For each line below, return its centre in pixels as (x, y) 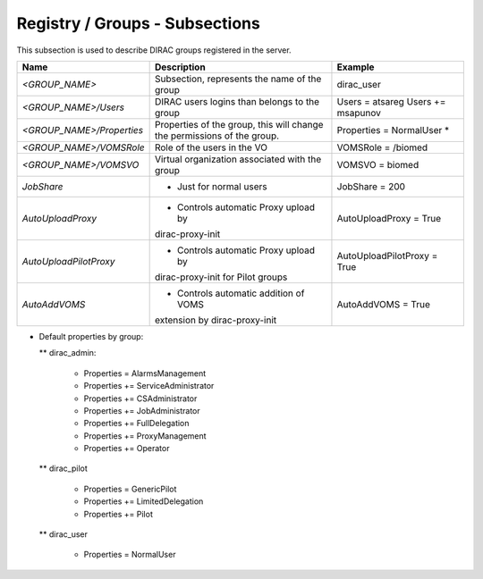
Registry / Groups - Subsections (139, 23)
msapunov (359, 113)
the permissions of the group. (217, 136)
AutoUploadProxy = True (389, 218)
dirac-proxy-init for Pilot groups (221, 277)
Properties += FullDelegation (136, 424)
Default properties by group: (91, 336)
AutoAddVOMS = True (384, 304)
